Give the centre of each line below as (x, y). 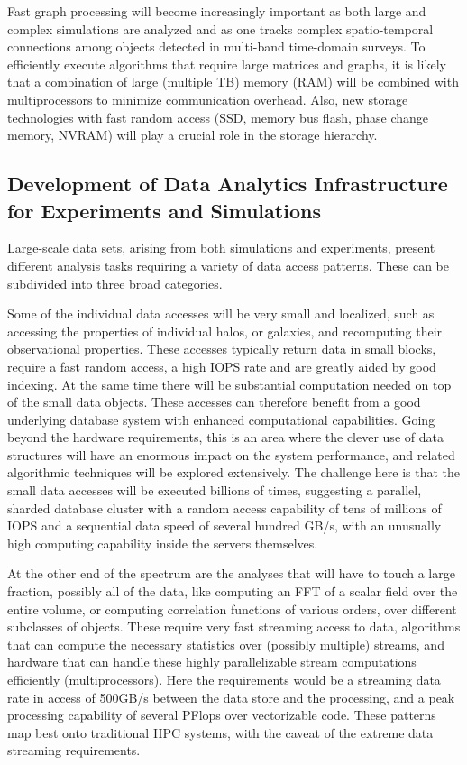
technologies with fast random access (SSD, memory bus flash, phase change (218, 117)
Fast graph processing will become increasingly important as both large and (217, 11)
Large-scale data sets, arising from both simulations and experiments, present (221, 248)
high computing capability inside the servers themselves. (163, 543)
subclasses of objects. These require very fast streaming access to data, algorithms (234, 627)
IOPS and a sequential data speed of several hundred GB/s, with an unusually (224, 525)
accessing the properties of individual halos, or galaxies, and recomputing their (225, 331)
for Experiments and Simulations (164, 210)
